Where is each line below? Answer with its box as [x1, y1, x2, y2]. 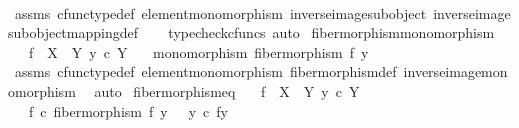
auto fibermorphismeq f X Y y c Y [94, 80, 360, 101]
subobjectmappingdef [8, 22, 139, 43]
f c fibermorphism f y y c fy [28, 100, 228, 121]
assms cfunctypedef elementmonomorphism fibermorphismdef [14, 61, 397, 82]
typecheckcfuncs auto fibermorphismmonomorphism [168, 22, 495, 43]
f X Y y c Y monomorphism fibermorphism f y [28, 41, 369, 62]
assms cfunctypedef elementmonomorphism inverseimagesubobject [14, 2, 427, 23]
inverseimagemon [403, 61, 508, 82]
